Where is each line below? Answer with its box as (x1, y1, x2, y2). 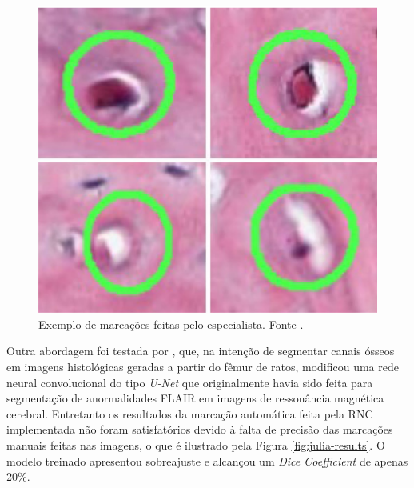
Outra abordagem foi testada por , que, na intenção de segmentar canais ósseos (6, 342, 395, 359)
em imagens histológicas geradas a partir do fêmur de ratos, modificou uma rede (6, 358, 399, 374)
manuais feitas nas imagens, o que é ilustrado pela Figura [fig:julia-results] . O (6, 436, 385, 453)
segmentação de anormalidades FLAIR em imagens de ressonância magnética (6, 390, 384, 406)
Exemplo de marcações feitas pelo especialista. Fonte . (38, 315, 304, 332)
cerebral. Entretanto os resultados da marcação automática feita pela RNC (6, 405, 373, 422)
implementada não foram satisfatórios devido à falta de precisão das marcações (6, 421, 393, 438)
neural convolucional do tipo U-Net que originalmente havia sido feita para (6, 374, 373, 390)
